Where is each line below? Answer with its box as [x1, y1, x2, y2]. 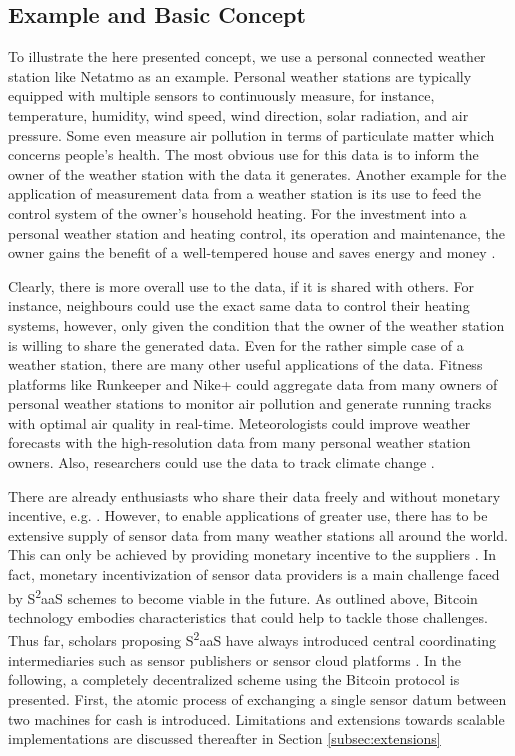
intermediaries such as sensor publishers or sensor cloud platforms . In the [8, 649, 461, 670]
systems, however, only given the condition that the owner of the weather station [8, 314, 505, 335]
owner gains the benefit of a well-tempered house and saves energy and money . [8, 242, 496, 263]
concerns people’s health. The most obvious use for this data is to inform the [8, 144, 479, 165]
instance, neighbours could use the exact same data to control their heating [8, 295, 470, 316]
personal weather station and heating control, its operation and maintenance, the [8, 222, 506, 243]
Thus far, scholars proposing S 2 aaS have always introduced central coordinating [8, 627, 496, 651]
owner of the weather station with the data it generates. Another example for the [8, 163, 507, 184]
